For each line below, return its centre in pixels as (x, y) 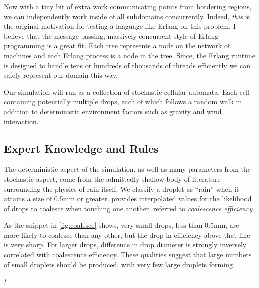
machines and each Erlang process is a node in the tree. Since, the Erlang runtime (129, 55)
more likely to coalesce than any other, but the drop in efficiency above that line (127, 235)
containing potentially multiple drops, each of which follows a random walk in (123, 102)
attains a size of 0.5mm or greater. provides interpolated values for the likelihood (128, 199)
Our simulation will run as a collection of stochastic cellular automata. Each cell (127, 92)
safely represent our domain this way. (61, 75)
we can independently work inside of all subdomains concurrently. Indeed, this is (127, 16)
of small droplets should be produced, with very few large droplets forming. (119, 264)
